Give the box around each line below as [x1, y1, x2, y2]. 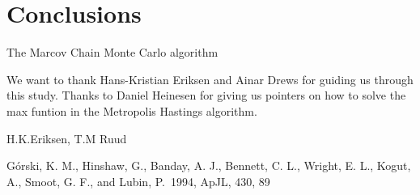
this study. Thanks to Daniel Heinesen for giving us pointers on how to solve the [6, 87, 406, 104]
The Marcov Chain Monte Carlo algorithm [6, 44, 218, 61]
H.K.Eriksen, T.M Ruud [6, 129, 127, 146]
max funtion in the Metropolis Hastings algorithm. [6, 102, 257, 119]
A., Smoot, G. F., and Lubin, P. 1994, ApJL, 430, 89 [6, 172, 270, 189]
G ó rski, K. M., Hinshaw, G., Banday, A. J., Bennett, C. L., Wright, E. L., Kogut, [6, 157, 411, 174]
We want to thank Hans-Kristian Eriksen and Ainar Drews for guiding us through [6, 70, 414, 87]
